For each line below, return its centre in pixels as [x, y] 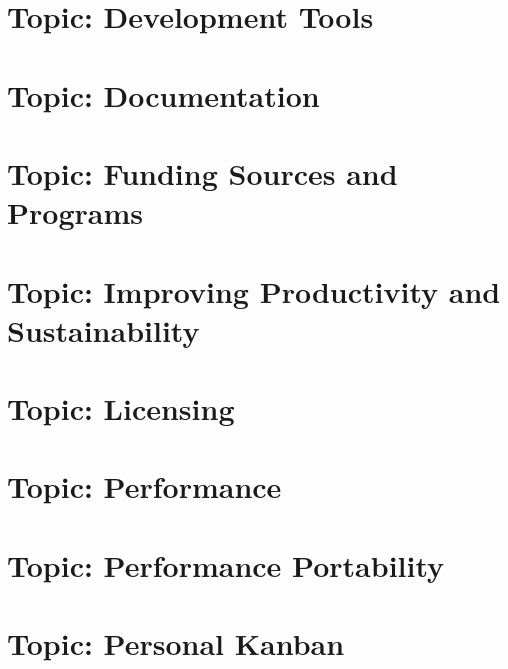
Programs [75, 212]
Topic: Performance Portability [226, 564]
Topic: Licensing [121, 408]
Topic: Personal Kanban [176, 643]
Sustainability [103, 329]
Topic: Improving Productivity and [254, 290]
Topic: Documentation [163, 94]
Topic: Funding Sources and [202, 172]
